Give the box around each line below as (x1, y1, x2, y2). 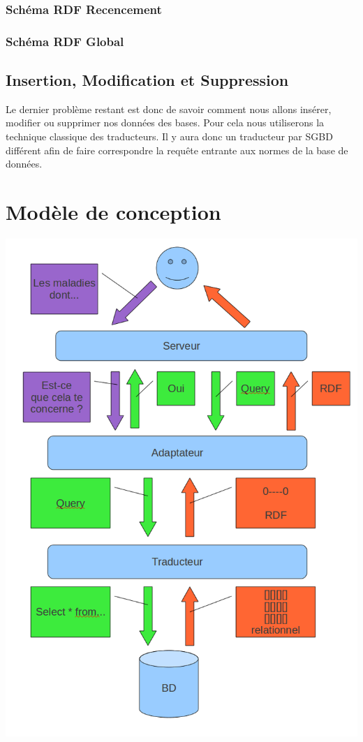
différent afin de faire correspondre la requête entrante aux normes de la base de (6, 142, 348, 157)
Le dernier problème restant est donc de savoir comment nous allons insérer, (6, 101, 332, 116)
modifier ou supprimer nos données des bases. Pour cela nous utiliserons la (6, 115, 325, 130)
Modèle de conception (6, 198, 221, 226)
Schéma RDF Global (6, 32, 124, 50)
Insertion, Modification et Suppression (6, 69, 289, 91)
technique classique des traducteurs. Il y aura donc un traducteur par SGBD (6, 129, 333, 144)
